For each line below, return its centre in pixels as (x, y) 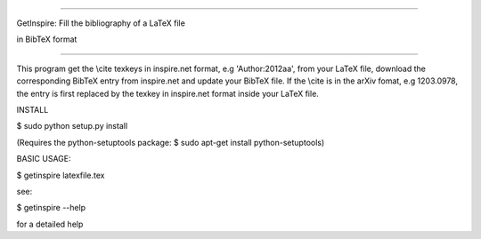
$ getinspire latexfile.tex (61, 175)
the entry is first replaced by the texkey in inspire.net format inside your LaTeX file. (168, 93)
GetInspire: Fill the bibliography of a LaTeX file (101, 23)
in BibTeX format (47, 39)
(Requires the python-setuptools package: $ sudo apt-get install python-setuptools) (171, 142)
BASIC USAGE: (44, 159)
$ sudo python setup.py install (72, 126)
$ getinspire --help (51, 208)
